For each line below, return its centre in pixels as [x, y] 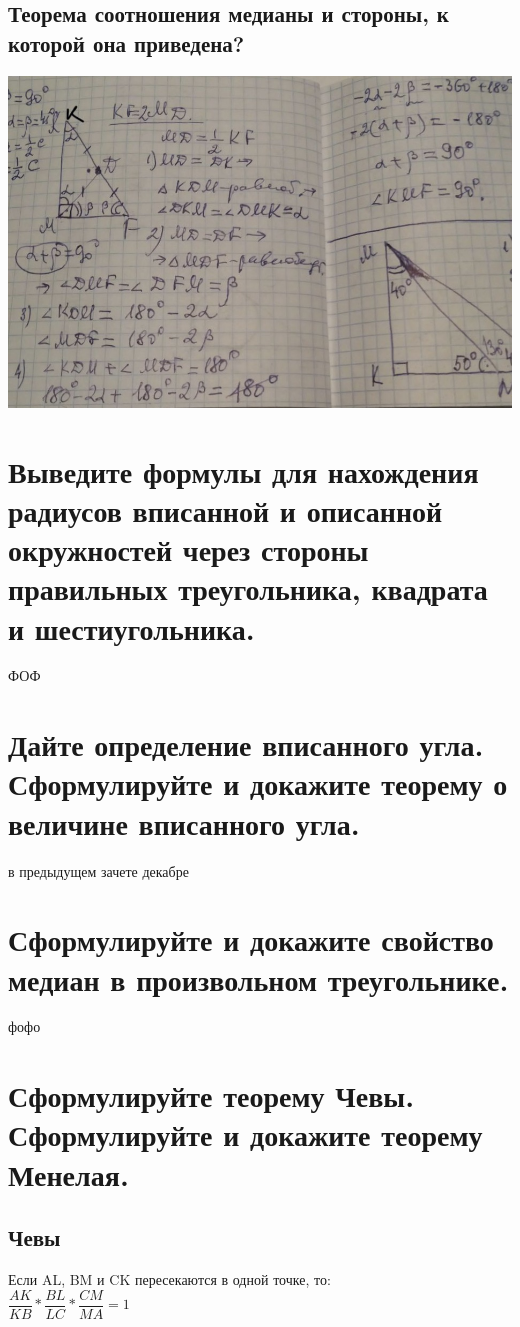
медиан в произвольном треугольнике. [258, 978]
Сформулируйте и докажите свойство [251, 939]
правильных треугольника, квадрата [248, 588]
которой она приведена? [126, 42]
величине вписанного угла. [184, 822]
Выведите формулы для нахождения [243, 470]
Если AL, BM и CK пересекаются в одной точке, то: [169, 1279]
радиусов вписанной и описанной [225, 509]
